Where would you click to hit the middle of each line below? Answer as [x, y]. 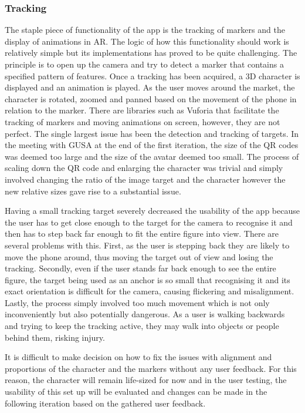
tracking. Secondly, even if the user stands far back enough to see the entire [140, 268]
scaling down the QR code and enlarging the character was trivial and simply [144, 168]
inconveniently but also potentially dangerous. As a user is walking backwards [145, 314]
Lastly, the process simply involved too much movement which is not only [137, 302]
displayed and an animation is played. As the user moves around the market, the [150, 87]
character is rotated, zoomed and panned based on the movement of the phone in [151, 98]
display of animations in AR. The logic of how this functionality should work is [147, 41]
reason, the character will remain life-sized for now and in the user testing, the [146, 380]
